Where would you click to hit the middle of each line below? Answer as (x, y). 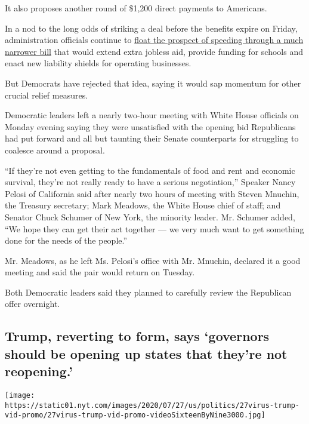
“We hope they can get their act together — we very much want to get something (154, 228)
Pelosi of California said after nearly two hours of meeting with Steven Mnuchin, (152, 193)
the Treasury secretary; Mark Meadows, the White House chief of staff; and (143, 205)
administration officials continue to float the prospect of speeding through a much (154, 40)
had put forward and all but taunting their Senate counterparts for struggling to (152, 138)
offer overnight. (33, 304)
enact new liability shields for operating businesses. (98, 63)
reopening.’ (39, 371)
